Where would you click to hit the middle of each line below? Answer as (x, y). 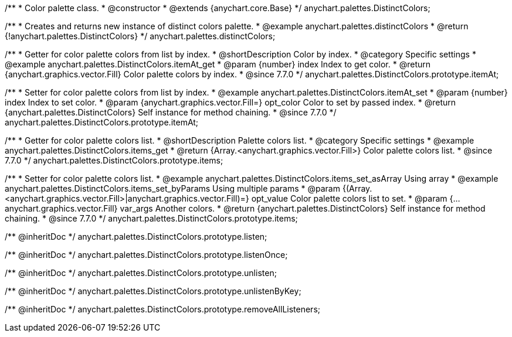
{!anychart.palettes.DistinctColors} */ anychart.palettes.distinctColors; (140, 36)
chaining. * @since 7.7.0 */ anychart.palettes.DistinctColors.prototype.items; (151, 218)
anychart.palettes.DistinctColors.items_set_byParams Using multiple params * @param (172, 188)
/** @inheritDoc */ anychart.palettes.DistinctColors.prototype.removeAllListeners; (163, 309)
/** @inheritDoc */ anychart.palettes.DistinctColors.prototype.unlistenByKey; (153, 291)
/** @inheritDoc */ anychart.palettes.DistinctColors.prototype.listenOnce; (146, 255)
